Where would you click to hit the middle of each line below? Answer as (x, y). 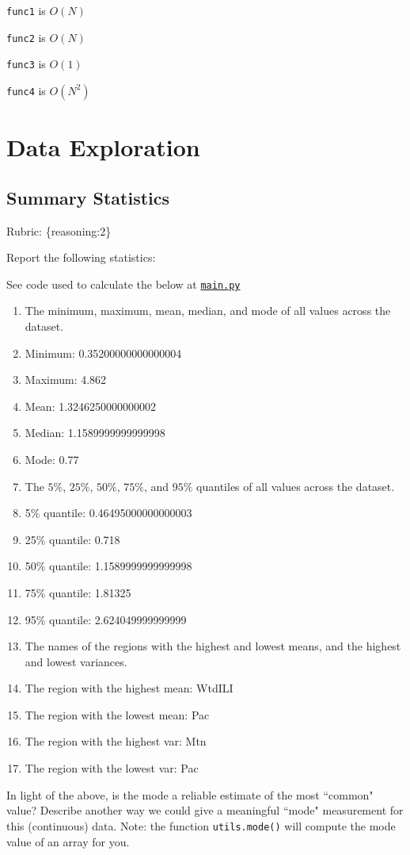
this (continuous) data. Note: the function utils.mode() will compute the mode (201, 825)
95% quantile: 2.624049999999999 (106, 619)
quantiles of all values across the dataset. (296, 486)
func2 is (26, 37)
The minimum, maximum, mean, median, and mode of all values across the (208, 311)
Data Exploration (103, 147)
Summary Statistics (88, 197)
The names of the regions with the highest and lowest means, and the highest (213, 646)
